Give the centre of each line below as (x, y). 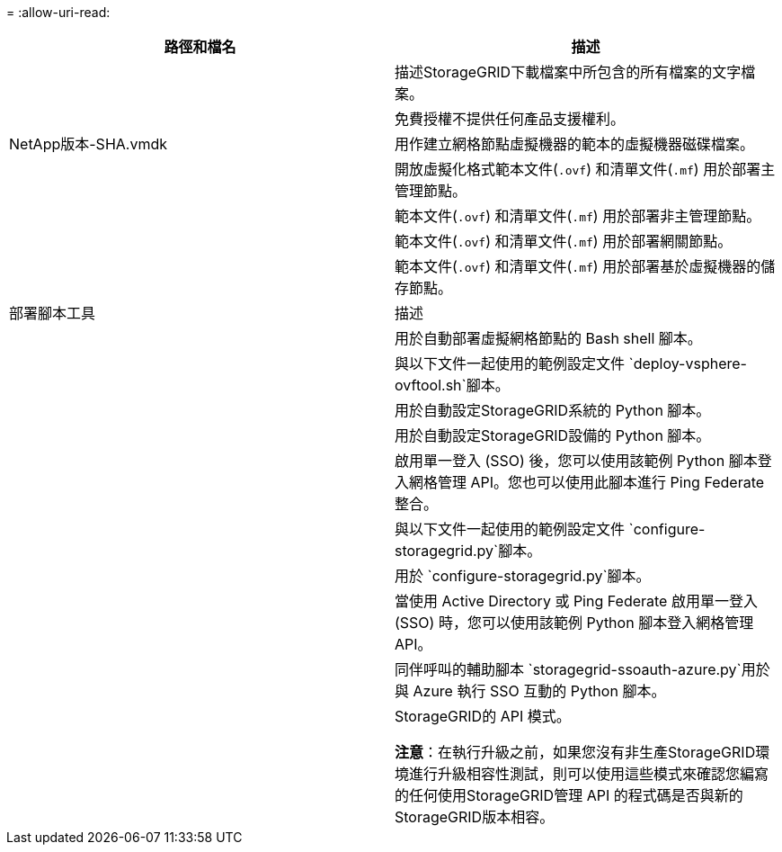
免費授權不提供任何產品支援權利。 (510, 119)
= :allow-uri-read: (58, 12)
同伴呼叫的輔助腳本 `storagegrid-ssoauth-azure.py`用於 (582, 669)
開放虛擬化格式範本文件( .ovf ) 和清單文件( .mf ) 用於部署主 (585, 169)
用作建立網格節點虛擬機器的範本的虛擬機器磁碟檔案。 (575, 144)
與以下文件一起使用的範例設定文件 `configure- (550, 529)
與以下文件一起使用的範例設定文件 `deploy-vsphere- (571, 363)
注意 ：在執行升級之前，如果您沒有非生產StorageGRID (575, 752)
